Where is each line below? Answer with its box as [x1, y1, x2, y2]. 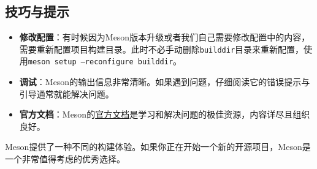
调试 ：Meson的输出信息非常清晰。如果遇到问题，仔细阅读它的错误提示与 [19, 75, 310, 88]
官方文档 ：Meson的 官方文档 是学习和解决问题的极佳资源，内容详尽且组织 [19, 108, 310, 121]
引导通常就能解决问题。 [19, 87, 114, 100]
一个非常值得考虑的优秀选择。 [5, 152, 125, 165]
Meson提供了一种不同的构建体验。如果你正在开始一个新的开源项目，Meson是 [5, 140, 311, 153]
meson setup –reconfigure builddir [28, 58, 174, 67]
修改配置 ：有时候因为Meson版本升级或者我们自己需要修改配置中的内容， [19, 31, 310, 43]
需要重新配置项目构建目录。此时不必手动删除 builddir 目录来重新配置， [19, 42, 304, 55]
